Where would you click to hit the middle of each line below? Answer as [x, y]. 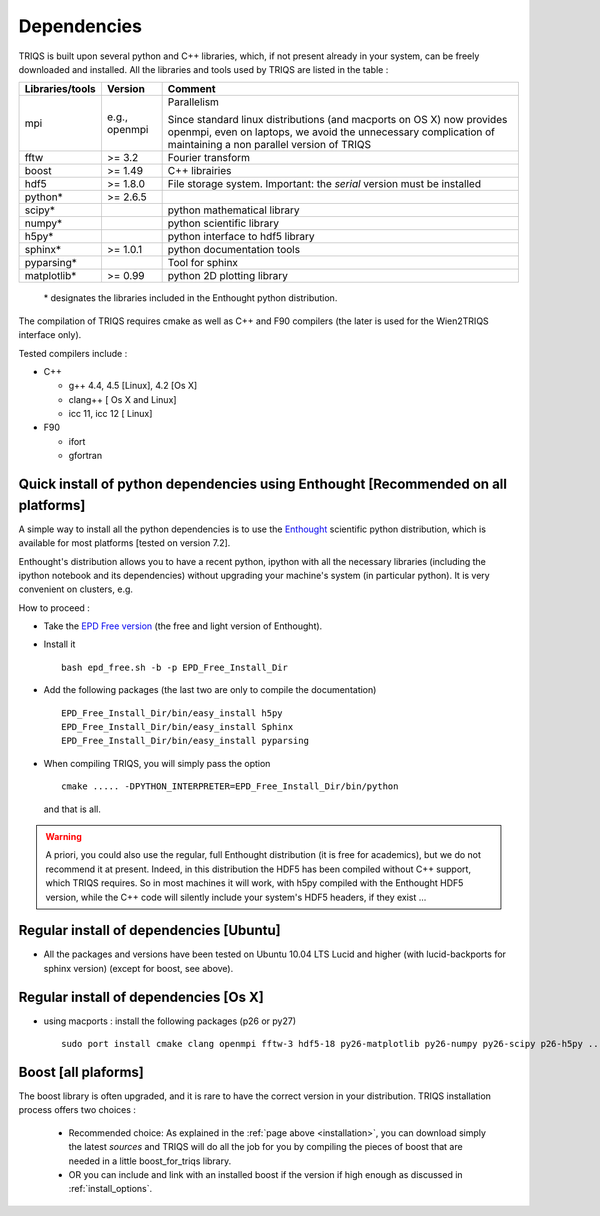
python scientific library [223, 223]
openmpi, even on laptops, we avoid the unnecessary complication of [331, 132]
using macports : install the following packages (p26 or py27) [170, 1021]
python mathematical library [233, 210]
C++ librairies [199, 171]
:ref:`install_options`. [110, 1189]
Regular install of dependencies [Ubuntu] [149, 930]
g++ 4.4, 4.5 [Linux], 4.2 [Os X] [133, 386]
